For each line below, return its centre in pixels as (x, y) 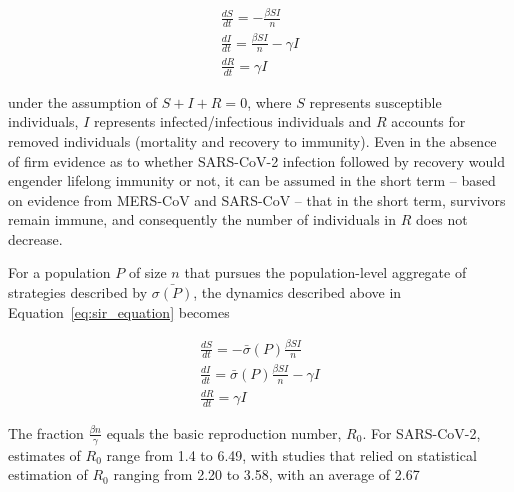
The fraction (46, 432)
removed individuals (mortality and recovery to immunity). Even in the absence (252, 140)
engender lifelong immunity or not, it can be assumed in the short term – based (252, 180)
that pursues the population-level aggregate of (325, 272)
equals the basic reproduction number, (224, 432)
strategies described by (78, 292)
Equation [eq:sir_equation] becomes (119, 311)
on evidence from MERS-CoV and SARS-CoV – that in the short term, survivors (257, 199)
